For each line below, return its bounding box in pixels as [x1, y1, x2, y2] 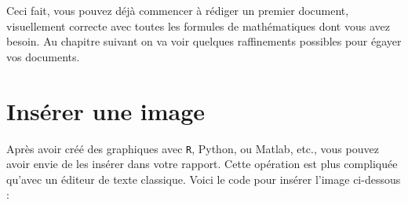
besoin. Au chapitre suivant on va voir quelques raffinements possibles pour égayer [6, 33, 402, 49]
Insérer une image [6, 94, 206, 126]
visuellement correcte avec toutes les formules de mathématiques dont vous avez [6, 17, 390, 34]
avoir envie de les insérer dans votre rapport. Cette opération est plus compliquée [6, 156, 398, 172]
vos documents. [6, 48, 80, 64]
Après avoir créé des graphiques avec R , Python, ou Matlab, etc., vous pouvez [6, 140, 379, 156]
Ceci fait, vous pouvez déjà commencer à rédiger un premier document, [6, 2, 349, 18]
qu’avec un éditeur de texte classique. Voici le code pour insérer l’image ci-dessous [6, 170, 401, 187]
